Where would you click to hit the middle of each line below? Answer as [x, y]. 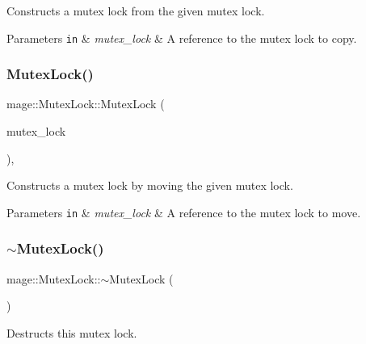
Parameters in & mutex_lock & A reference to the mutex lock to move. [184, 212]
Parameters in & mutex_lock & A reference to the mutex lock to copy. [182, 38]
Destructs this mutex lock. [72, 332]
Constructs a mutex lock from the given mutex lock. [136, 10]
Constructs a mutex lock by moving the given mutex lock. [150, 185]
